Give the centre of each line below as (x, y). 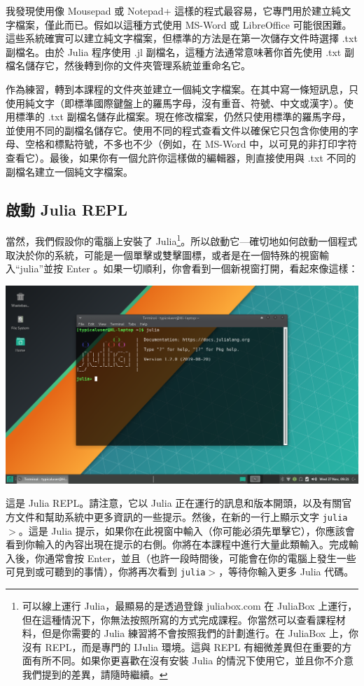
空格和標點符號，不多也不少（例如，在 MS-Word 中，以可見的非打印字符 (191, 144)
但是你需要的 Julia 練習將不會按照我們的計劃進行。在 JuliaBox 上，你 (200, 633)
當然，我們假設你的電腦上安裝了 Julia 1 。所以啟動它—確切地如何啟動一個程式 (182, 240)
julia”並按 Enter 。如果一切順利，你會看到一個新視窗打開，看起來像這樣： (189, 268)
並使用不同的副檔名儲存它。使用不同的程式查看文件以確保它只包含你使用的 (177, 130)
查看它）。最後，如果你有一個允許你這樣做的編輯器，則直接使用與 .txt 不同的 (181, 157)
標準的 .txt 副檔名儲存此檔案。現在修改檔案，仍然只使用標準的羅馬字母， (183, 117)
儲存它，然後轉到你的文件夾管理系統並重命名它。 (138, 65)
